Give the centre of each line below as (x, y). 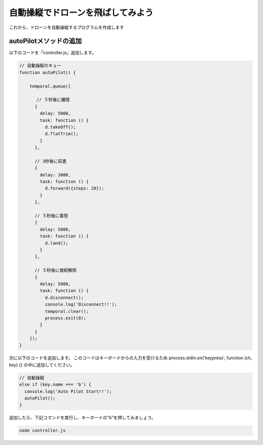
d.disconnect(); (64, 298)
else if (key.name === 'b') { (55, 385)
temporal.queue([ (50, 86)
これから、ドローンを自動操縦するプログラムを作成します (66, 27)
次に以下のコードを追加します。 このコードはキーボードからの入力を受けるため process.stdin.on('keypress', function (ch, (131, 358)
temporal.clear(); (67, 311)
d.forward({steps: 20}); (74, 188)
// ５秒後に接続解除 (56, 270)
